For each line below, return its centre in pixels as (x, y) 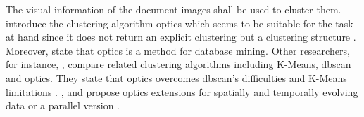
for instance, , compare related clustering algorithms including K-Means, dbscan (178, 64)
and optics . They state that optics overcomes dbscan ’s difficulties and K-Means (176, 77)
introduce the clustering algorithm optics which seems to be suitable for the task (180, 23)
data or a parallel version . (63, 105)
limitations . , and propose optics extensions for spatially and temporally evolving (182, 91)
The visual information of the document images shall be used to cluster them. (174, 9)
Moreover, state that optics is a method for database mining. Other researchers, (178, 50)
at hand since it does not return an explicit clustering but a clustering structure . (181, 37)
